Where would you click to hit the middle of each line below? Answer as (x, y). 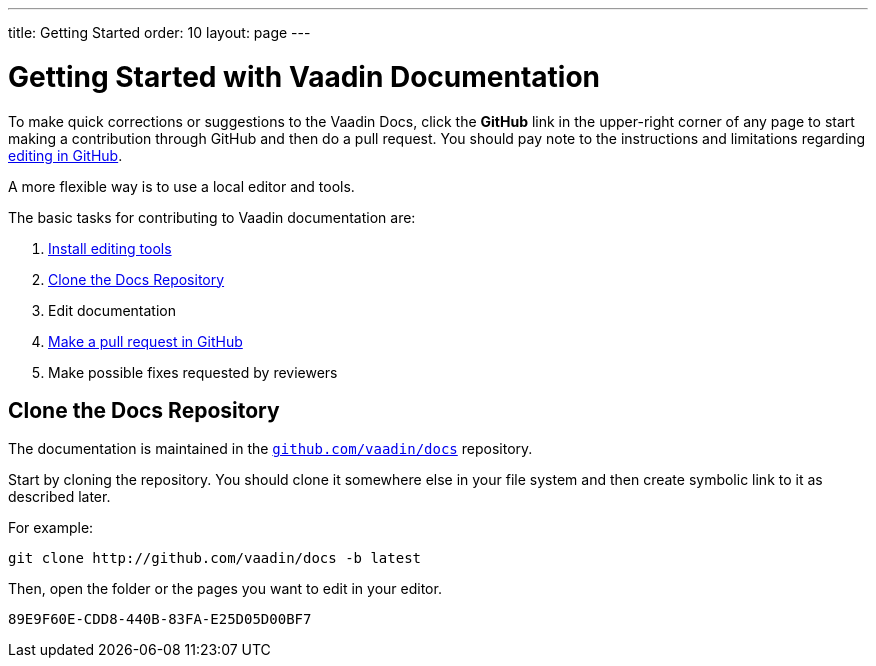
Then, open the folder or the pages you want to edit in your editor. (225, 589)
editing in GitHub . (65, 155)
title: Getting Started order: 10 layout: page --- (159, 32)
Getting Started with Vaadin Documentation (304, 76)
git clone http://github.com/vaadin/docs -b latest (215, 558)
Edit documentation (112, 310)
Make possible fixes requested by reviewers (193, 372)
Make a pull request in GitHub (145, 341)
